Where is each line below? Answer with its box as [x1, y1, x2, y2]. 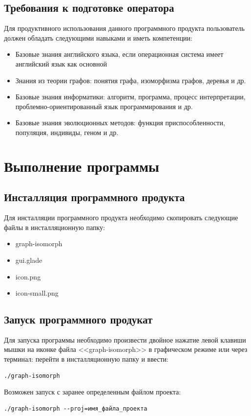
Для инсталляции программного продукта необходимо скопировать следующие [4, 212, 238, 223]
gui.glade [15, 254, 42, 265]
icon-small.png [15, 288, 59, 298]
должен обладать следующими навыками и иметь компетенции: [4, 32, 192, 43]
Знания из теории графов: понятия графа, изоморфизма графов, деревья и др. [15, 75, 246, 85]
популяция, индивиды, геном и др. [15, 127, 119, 137]
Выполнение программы [4, 156, 159, 176]
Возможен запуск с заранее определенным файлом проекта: [4, 387, 181, 397]
